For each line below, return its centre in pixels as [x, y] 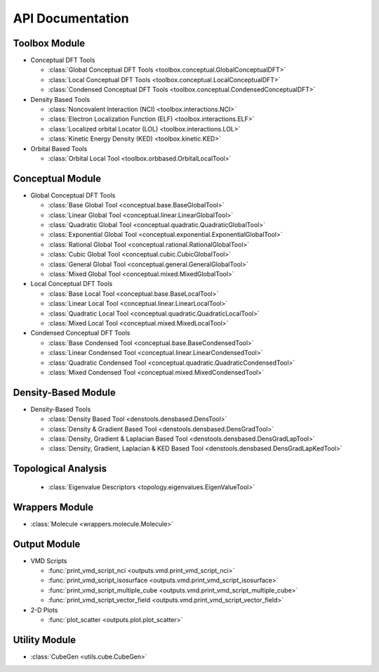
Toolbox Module [49, 43]
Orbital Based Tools [59, 148]
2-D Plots [44, 610]
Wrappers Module [53, 507]
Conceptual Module [57, 178]
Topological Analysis [60, 469]
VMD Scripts [49, 561]
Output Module [47, 544]
